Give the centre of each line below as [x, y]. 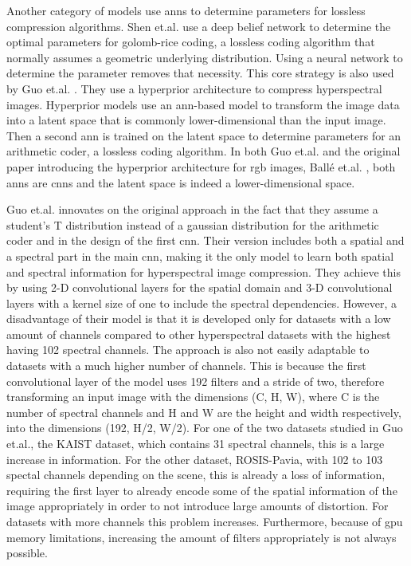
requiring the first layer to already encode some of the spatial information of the [202, 490]
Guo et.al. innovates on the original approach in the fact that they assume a [192, 209]
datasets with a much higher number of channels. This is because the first [186, 366]
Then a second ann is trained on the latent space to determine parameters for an [204, 135]
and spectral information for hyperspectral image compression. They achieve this [204, 271]
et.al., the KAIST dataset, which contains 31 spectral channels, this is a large [196, 444]
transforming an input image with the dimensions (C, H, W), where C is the [193, 397]
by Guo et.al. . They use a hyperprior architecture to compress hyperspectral [194, 88]
